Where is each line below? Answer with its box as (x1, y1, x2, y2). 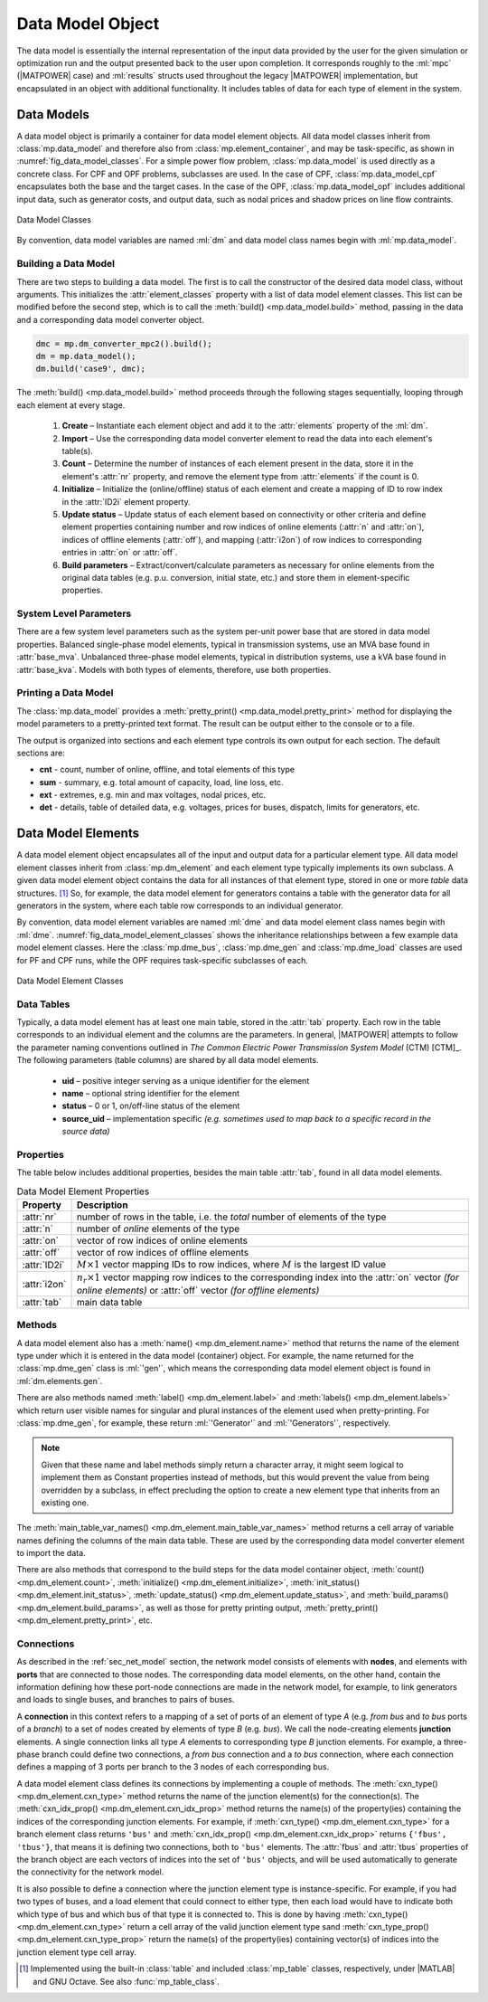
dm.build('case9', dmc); (35, 364, 146, 375)
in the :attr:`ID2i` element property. (61, 496, 191, 507)
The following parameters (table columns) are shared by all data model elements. (16, 1055, 319, 1066)
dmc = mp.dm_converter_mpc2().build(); (35, 338, 212, 348)
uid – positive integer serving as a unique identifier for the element (61, 1075, 310, 1086)
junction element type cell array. (16, 1946, 137, 1958)
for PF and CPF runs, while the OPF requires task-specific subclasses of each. (16, 954, 309, 965)
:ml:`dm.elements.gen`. (16, 1375, 103, 1386)
